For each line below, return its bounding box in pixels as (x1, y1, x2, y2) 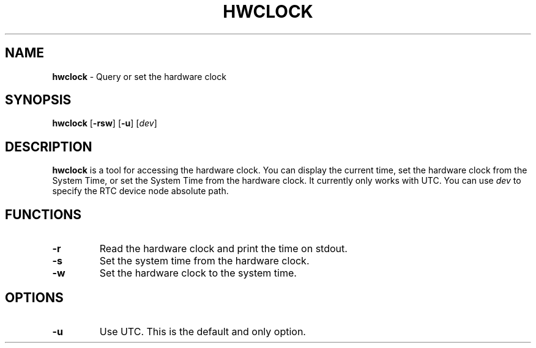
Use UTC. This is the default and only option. (99, 325, 306, 338)
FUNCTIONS (5, 206, 82, 222)
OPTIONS (5, 289, 64, 305)
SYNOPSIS (5, 92, 72, 108)
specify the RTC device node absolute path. (52, 186, 229, 197)
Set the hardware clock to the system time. (99, 267, 297, 280)
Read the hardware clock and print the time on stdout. (99, 242, 348, 255)
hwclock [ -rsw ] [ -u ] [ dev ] (52, 118, 157, 129)
